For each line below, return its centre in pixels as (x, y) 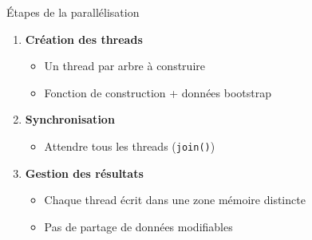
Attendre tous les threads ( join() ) (130, 146)
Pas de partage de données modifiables (138, 226)
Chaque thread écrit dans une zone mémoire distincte (175, 200)
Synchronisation (70, 119)
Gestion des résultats (84, 173)
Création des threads (84, 39)
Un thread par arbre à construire (124, 66)
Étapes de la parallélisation (73, 12)
